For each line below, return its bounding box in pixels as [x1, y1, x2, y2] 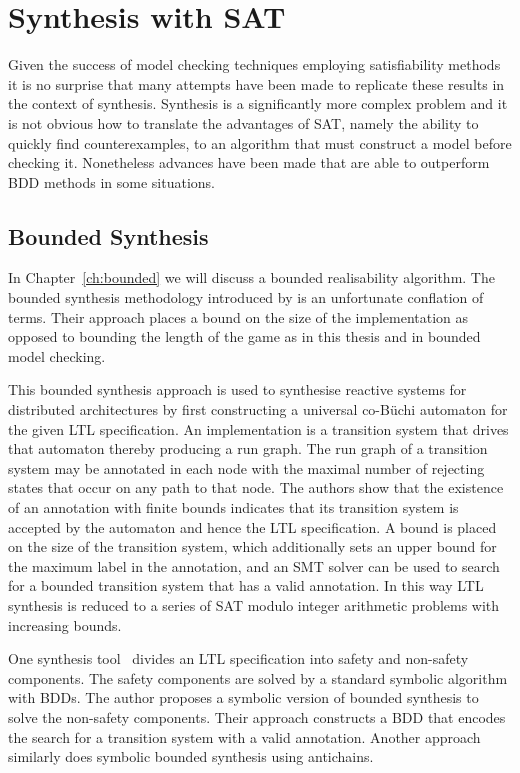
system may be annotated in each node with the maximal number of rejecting [8, 457, 485, 478]
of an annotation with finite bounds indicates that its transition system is [8, 497, 459, 518]
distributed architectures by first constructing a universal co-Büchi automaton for [8, 399, 508, 420]
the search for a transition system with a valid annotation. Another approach [8, 726, 481, 747]
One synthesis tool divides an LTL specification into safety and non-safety [8, 648, 469, 669]
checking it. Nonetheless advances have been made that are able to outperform [8, 152, 490, 173]
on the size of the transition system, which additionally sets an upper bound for [8, 536, 497, 557]
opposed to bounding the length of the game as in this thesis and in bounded [8, 326, 481, 347]
